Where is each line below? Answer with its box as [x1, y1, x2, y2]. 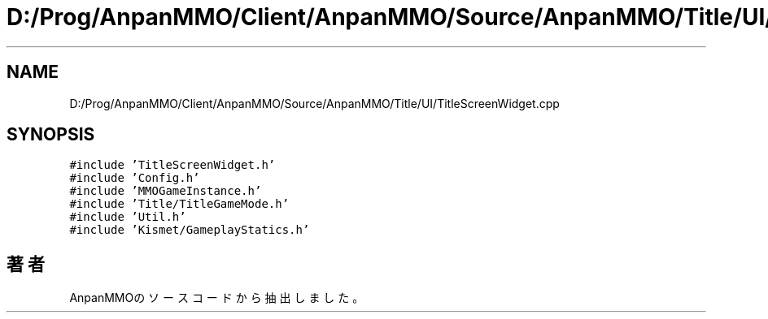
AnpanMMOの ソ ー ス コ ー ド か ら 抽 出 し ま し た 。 [69, 291, 364, 305]
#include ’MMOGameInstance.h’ [69, 184, 262, 198]
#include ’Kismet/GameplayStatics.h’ [69, 223, 310, 237]
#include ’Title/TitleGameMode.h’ [69, 197, 290, 211]
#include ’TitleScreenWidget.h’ [69, 158, 276, 172]
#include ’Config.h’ [69, 171, 200, 185]
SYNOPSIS [7, 124, 95, 145]
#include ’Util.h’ [69, 210, 186, 224]
